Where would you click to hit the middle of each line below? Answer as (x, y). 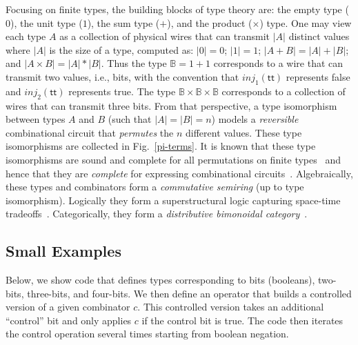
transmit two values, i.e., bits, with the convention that (122, 76)
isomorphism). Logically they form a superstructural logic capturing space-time (173, 200)
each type (26, 36)
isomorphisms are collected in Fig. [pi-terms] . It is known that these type (161, 146)
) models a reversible (255, 119)
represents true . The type (122, 91)
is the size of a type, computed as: (121, 49)
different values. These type (243, 132)
